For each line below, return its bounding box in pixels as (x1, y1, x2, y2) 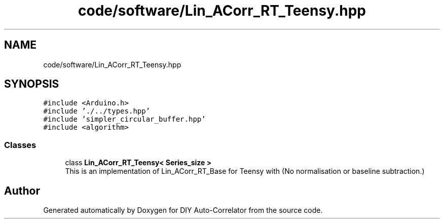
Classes (4, 139, 36, 150)
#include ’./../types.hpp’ (43, 107, 151, 116)
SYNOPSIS (4, 78, 59, 91)
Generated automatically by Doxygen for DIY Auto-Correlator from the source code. (43, 206, 323, 215)
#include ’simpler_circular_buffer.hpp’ (43, 115, 206, 124)
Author (4, 184, 40, 197)
